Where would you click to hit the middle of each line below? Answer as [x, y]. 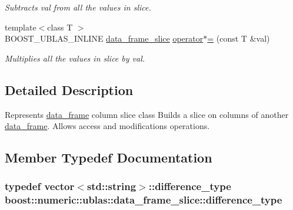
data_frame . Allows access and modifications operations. [107, 126]
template [21, 27]
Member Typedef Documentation [109, 157]
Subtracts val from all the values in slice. [78, 7]
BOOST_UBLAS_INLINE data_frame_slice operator [104, 38]
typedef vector [40, 186]
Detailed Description [69, 89]
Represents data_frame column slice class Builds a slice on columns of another [147, 114]
